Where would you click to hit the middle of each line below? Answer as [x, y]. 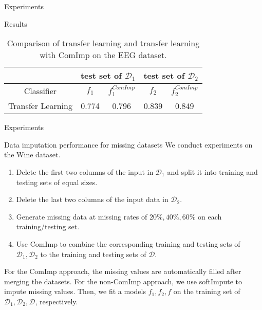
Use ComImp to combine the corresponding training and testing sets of [128, 243]
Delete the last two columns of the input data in [92, 199]
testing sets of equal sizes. [57, 182]
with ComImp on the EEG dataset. [103, 55]
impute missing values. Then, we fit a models [75, 291]
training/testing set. [48, 226]
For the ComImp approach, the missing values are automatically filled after [123, 271]
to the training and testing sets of [93, 254]
